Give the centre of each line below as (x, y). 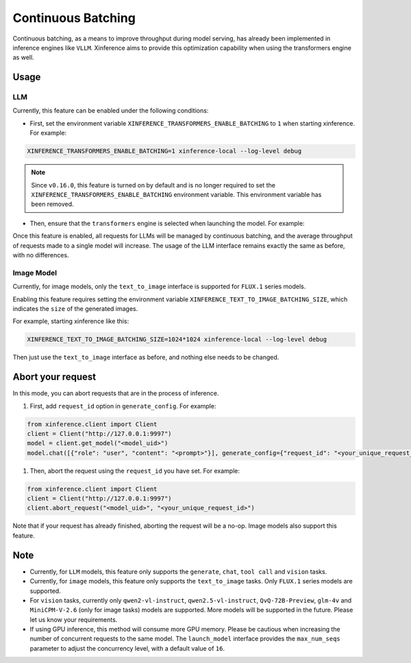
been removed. (53, 204)
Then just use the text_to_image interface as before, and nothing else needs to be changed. (146, 358)
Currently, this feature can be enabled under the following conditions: (111, 110)
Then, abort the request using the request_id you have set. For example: (135, 471)
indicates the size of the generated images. (75, 308)
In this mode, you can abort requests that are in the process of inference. (116, 393)
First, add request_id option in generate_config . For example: (123, 406)
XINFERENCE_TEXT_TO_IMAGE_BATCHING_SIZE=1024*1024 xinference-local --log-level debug (177, 339)
